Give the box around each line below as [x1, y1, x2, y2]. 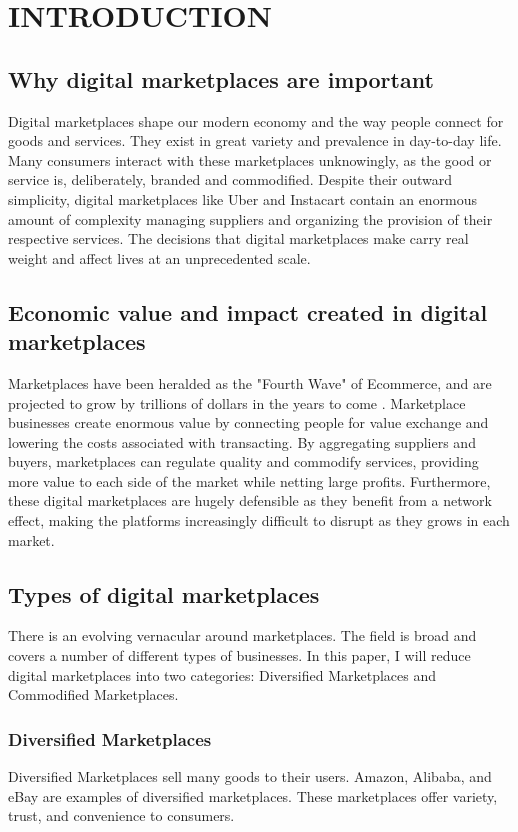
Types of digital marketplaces [8, 578, 320, 609]
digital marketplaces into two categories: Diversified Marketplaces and [8, 664, 437, 685]
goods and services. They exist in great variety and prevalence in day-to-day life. [8, 130, 502, 151]
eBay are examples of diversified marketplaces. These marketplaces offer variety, [8, 785, 498, 806]
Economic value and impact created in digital [8, 296, 488, 327]
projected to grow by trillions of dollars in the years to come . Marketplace [8, 392, 466, 413]
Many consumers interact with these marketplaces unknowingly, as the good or [8, 149, 492, 170]
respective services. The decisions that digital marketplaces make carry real [8, 228, 469, 249]
